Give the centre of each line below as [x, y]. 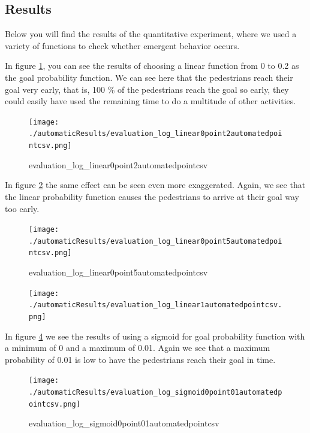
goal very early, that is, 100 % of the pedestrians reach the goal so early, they [147, 89]
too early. [22, 208]
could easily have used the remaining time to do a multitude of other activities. [151, 101]
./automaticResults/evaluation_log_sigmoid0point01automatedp [156, 393]
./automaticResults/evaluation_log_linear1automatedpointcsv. [156, 305]
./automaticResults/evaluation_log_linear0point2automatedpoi [156, 134]
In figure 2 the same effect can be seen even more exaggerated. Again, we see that [155, 185]
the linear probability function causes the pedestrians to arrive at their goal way [152, 196]
